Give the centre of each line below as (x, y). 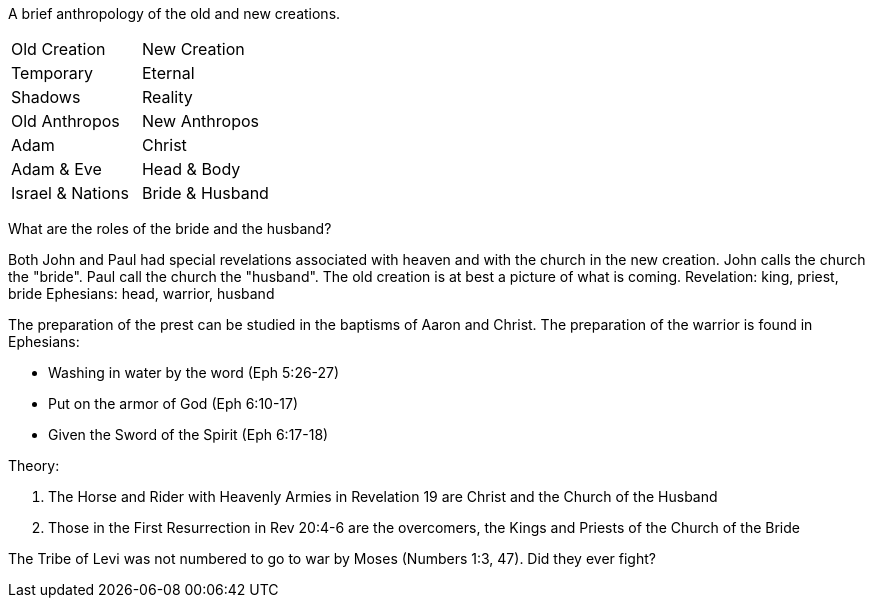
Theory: (34, 465)
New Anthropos (200, 121)
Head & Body (191, 169)
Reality (167, 97)
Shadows (46, 97)
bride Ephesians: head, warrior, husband (141, 293)
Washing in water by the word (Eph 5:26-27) (194, 372)
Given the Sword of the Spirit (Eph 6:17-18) (188, 434)
